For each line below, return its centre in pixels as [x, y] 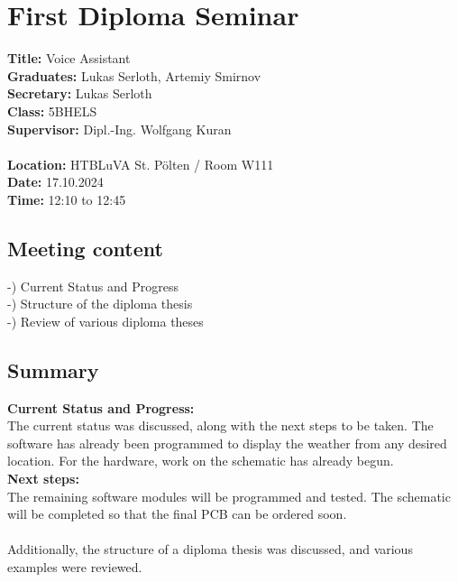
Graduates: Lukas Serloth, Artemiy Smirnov [134, 75]
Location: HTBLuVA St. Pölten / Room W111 [141, 164]
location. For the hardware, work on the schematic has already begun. [201, 461]
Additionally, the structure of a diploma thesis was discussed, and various [210, 549]
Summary [53, 370]
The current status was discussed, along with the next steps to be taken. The [220, 425]
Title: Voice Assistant [69, 58]
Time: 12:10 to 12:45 [67, 199]
